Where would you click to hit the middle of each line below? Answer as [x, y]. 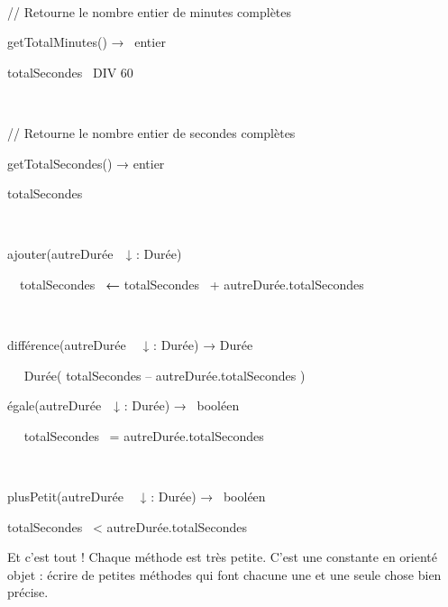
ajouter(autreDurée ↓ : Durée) [95, 254]
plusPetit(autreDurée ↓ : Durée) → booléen [137, 497]
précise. [28, 592]
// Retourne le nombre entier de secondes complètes [151, 132]
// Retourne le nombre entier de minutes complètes [150, 11]
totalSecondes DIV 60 [70, 72]
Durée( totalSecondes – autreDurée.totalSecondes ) [165, 375]
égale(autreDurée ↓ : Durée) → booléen [123, 405]
